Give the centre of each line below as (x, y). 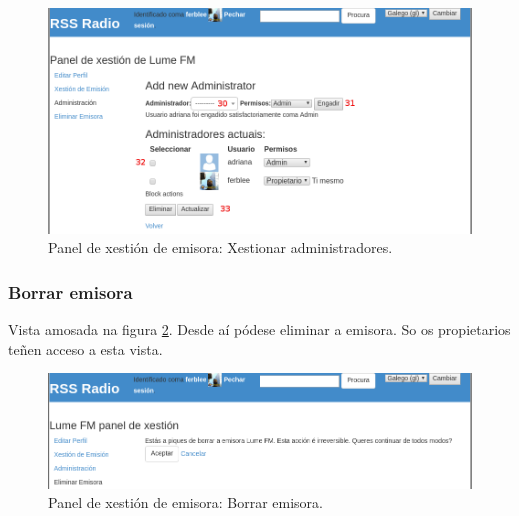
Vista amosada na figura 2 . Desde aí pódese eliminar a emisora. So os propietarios (259, 329)
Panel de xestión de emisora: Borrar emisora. (185, 502)
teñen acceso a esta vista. (85, 348)
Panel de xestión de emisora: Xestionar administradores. (220, 247)
